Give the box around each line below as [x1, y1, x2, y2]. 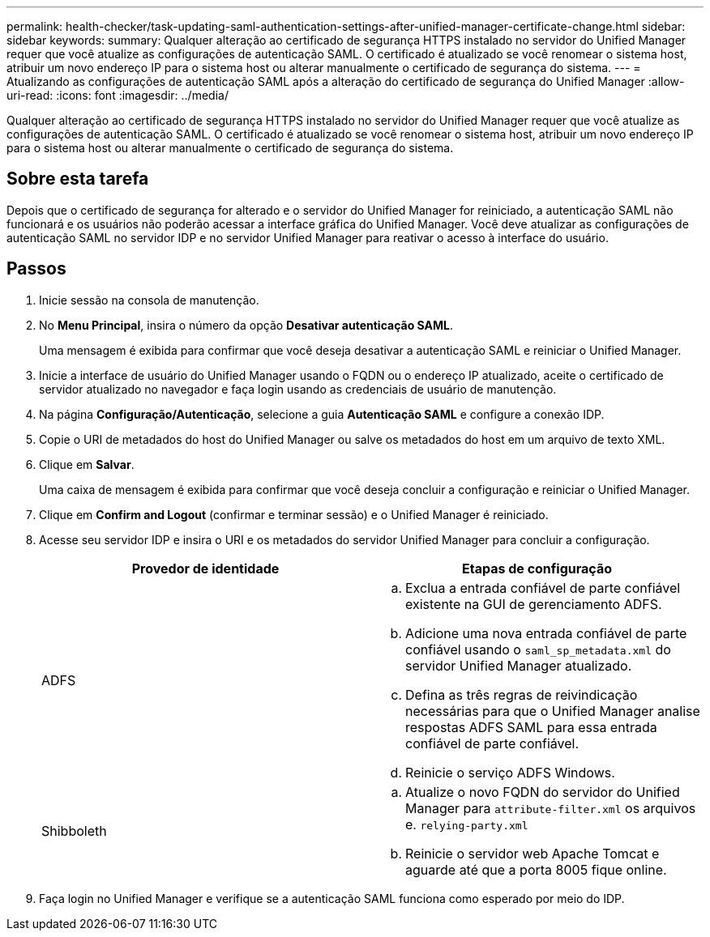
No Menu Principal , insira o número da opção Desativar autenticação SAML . [39, 317, 453, 332]
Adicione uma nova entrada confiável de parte [405, 624, 687, 641]
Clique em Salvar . [39, 457, 135, 471]
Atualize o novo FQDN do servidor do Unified [405, 783, 680, 800]
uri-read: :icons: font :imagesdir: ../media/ [6, 88, 229, 102]
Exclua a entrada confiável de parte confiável [405, 579, 681, 596]
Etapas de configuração [462, 560, 612, 577]
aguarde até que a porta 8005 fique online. [405, 861, 667, 878]
